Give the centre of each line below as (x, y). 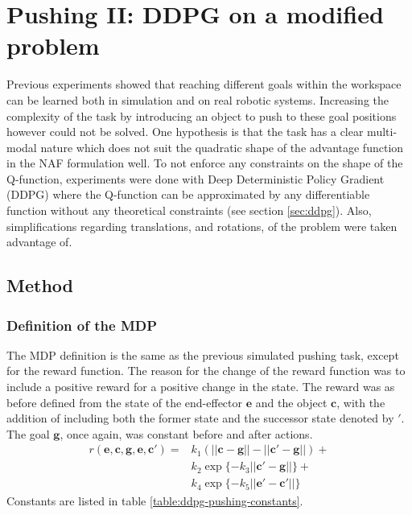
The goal (28, 433)
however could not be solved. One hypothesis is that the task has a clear (185, 132)
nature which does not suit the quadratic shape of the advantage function (222, 147)
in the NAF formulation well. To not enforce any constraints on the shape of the (205, 163)
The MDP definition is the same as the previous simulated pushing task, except (203, 354)
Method (40, 285)
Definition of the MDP (82, 325)
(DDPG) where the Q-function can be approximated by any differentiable (188, 194)
